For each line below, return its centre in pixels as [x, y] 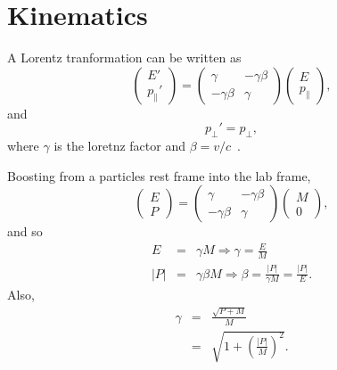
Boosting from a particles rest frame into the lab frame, [159, 175]
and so [25, 231]
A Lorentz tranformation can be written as [124, 58]
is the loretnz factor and [119, 146]
